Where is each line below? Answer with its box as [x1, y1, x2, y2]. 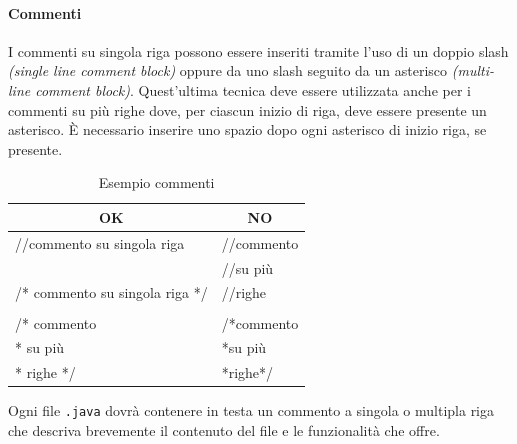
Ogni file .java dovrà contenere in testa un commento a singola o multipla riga [8, 400, 495, 421]
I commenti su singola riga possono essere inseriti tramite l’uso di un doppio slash [8, 40, 509, 61]
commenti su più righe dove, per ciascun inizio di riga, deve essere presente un [8, 99, 487, 120]
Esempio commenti [98, 172, 215, 193]
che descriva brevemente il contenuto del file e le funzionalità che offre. [8, 420, 440, 441]
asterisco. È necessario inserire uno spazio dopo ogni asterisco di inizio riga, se [8, 119, 487, 140]
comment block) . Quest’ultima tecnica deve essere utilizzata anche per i [35, 79, 471, 100]
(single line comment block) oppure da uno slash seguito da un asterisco [8, 60, 448, 81]
